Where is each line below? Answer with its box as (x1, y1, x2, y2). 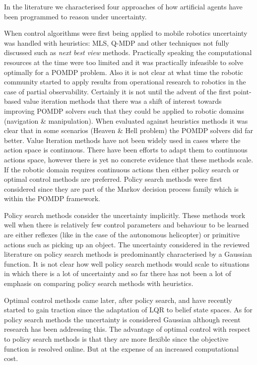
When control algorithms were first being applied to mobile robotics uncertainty (4, 28, 248, 38)
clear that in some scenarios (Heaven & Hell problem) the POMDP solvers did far (4, 125, 254, 136)
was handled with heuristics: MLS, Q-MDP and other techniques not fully (4, 37, 229, 48)
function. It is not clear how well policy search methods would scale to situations (4, 258, 250, 269)
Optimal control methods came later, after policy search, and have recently (4, 294, 232, 305)
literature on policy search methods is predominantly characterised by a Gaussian (4, 249, 252, 259)
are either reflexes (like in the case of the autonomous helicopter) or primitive (4, 229, 240, 240)
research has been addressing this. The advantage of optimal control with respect (4, 324, 251, 334)
